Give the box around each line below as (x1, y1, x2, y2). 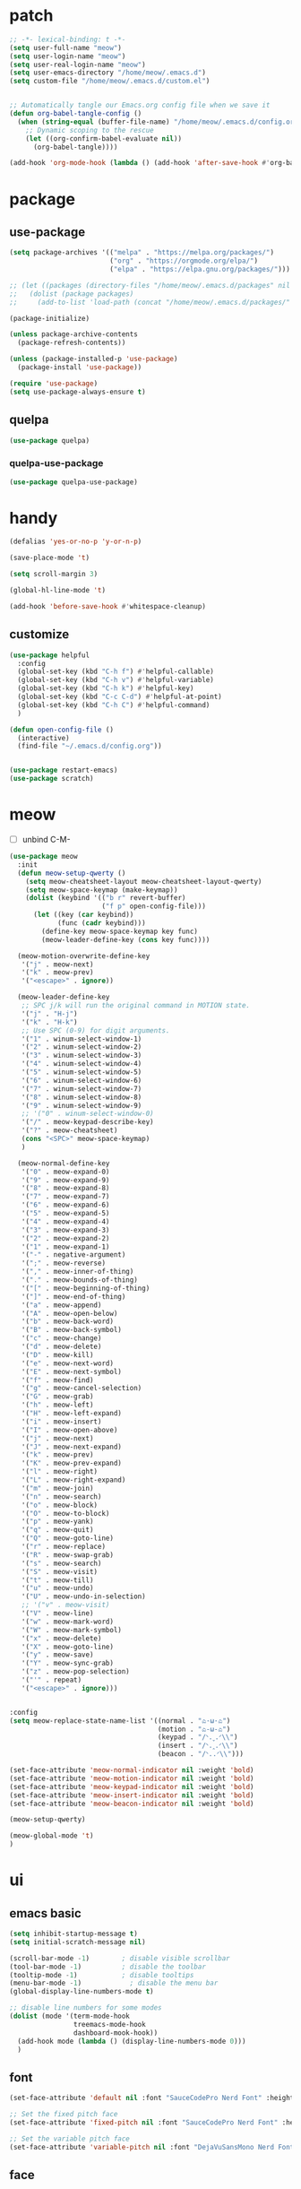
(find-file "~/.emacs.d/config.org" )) (17, 741, 163, 751)
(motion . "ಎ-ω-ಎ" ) (157, 1725, 231, 1734)
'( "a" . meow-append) (21, 1301, 102, 1310)
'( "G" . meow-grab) (21, 1392, 94, 1401)
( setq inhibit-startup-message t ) (9, 1929, 139, 1939)
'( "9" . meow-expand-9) (21, 1175, 110, 1184)
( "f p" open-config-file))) (101, 902, 206, 911)
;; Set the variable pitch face (9, 2134, 130, 2143)
